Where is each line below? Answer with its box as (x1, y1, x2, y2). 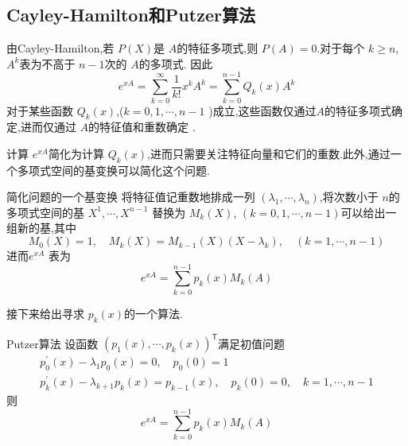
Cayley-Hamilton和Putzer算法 (6, 2, 255, 27)
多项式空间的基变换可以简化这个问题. (17, 161, 210, 178)
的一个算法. (124, 304, 183, 321)
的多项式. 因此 (138, 55, 213, 72)
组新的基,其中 (6, 219, 76, 236)
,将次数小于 (319, 188, 379, 205)
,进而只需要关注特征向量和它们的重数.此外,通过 (147, 145, 391, 161)
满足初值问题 (217, 335, 285, 351)
